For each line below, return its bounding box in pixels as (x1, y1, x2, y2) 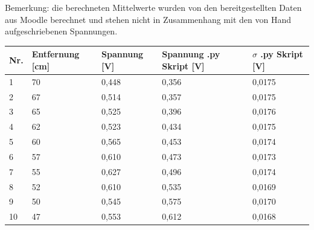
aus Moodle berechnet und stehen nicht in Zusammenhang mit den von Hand (5, 13, 291, 25)
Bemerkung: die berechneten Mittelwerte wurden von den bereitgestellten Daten (5, 1, 302, 13)
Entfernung (31, 48, 80, 60)
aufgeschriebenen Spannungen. (5, 25, 118, 37)
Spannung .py (162, 48, 220, 60)
